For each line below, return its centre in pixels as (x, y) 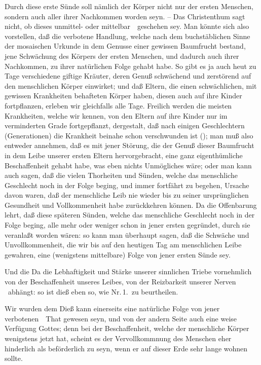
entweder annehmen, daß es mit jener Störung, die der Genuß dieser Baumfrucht (129, 145)
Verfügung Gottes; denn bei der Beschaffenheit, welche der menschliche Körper (127, 328)
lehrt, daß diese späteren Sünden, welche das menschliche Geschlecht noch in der (130, 215)
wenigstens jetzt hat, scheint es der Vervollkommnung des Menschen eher (118, 338)
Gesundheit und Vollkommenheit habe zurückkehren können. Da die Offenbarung (131, 205)
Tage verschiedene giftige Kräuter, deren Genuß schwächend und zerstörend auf (128, 76)
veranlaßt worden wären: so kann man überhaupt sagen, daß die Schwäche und (127, 234)
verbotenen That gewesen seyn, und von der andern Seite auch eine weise (121, 318)
